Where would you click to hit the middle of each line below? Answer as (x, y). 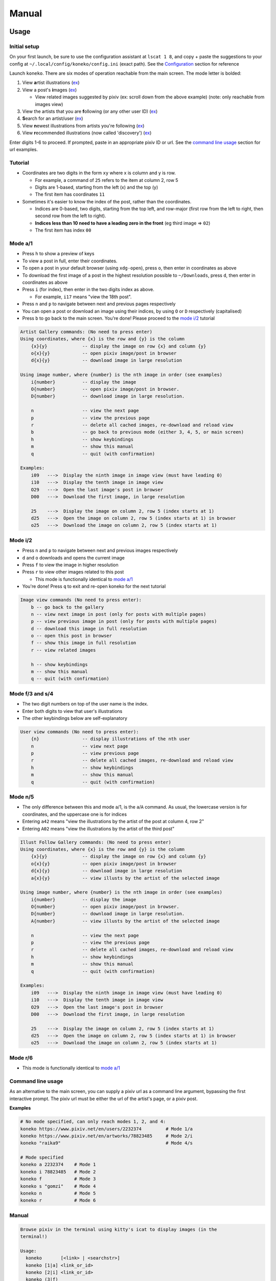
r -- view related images (63, 650)
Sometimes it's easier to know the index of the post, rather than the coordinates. (107, 201)
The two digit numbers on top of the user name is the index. (85, 704)
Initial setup (24, 46)
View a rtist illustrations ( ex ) (51, 82)
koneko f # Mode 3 (58, 1179)
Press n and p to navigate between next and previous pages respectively (99, 304)
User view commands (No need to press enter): (79, 732)
